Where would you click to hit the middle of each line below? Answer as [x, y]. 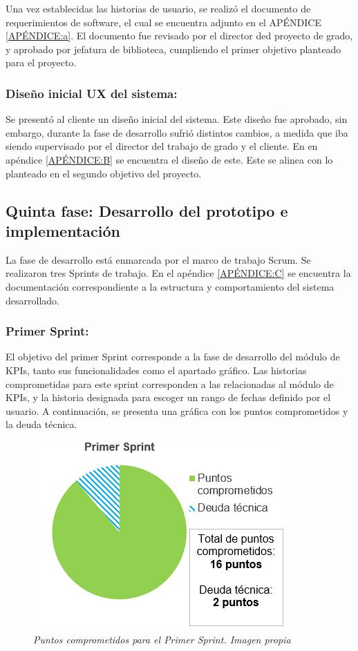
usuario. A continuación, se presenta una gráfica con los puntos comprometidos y [177, 410]
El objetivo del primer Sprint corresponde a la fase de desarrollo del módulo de [173, 357]
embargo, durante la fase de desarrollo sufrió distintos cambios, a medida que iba [177, 132]
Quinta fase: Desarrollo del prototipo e [147, 210]
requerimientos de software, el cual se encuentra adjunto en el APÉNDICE [163, 22]
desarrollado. [32, 300]
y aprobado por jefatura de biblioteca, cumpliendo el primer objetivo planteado [173, 49]
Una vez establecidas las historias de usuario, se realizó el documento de [158, 8]
